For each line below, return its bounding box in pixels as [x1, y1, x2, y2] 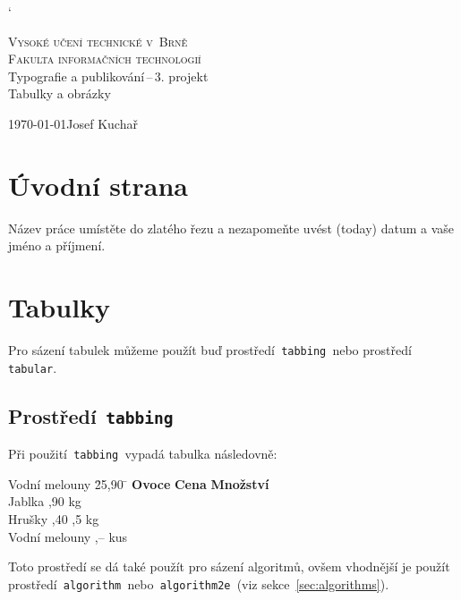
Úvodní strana [8, 166, 189, 203]
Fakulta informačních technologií [8, 49, 201, 68]
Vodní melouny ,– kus [8, 527, 128, 545]
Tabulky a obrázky [8, 84, 111, 103]
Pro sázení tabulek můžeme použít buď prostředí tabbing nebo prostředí [8, 341, 412, 359]
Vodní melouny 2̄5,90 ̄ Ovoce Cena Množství [8, 474, 269, 493]
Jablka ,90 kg [8, 492, 81, 511]
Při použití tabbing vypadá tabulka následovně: [8, 444, 277, 463]
